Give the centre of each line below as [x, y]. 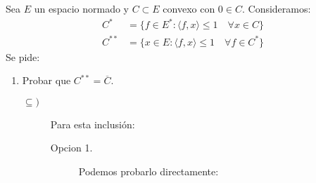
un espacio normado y [81, 8]
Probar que [46, 80]
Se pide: [23, 56]
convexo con [189, 8]
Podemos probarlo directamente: [148, 171]
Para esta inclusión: [93, 124]
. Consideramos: [276, 8]
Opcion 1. [71, 148]
